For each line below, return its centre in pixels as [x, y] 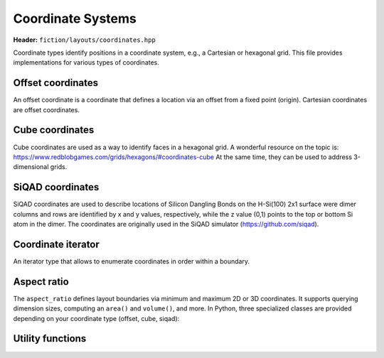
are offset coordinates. [46, 109]
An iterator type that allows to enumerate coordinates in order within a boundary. [132, 261]
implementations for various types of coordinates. [86, 63]
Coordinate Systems [75, 18]
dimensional [31, 167]
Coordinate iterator [56, 244]
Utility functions [50, 338]
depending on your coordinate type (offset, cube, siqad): [96, 318]
